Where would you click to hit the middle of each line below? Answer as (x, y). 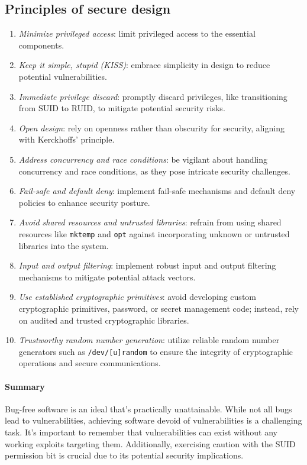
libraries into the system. (64, 245)
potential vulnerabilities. (63, 76)
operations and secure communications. (90, 363)
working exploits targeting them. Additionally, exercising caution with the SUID (150, 443)
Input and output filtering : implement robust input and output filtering (147, 265)
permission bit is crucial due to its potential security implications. (124, 455)
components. (41, 45)
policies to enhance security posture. (84, 202)
